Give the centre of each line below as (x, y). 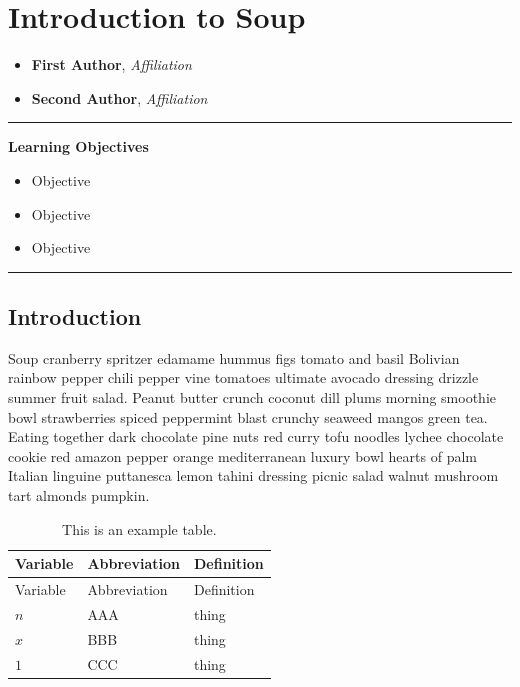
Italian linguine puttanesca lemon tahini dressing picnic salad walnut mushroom (253, 475)
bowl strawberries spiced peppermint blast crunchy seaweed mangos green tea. (248, 416)
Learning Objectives (78, 146)
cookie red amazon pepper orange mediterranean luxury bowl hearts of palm (242, 455)
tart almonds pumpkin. (79, 495)
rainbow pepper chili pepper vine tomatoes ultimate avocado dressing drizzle (243, 377)
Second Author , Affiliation (119, 97)
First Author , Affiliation (111, 64)
